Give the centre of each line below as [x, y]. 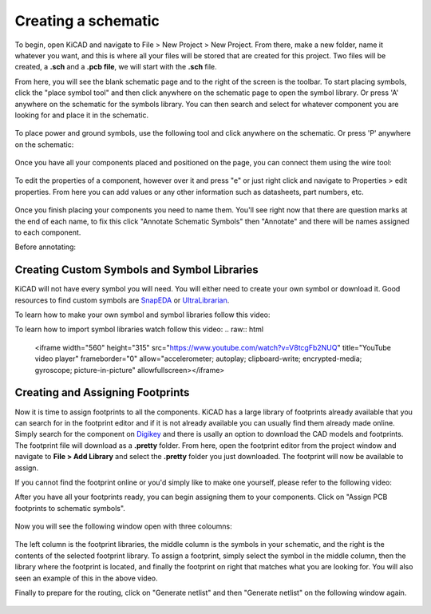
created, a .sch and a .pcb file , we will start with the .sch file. [116, 67]
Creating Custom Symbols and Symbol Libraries [136, 270]
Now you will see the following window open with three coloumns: [123, 526]
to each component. [48, 232]
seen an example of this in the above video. [86, 578]
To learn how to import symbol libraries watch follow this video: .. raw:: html [139, 329]
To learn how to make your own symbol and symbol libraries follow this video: [142, 315]
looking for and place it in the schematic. [82, 115]
